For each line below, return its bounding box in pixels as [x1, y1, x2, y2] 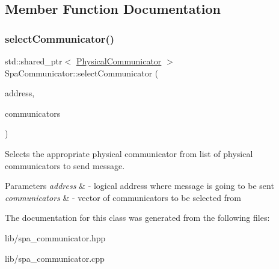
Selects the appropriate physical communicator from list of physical [5, 147, 253, 159]
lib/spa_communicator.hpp [5, 231, 106, 244]
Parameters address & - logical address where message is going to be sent [5, 179, 274, 192]
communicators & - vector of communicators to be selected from [5, 191, 242, 203]
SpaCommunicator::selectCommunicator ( [5, 66, 159, 79]
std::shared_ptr [5, 55, 63, 67]
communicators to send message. [5, 159, 125, 172]
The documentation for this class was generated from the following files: [5, 211, 270, 224]
